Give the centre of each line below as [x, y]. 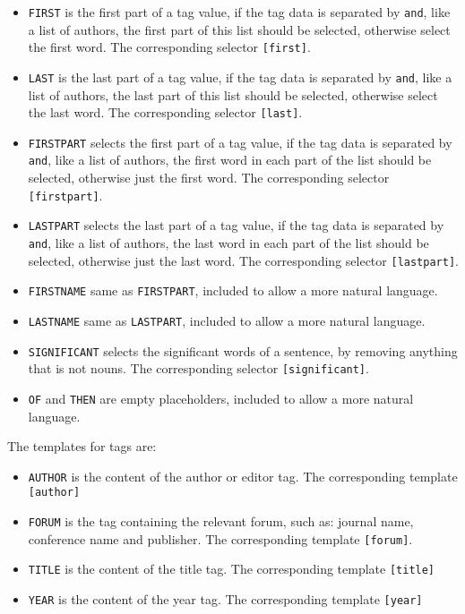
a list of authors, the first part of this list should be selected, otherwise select [239, 29]
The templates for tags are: [82, 446]
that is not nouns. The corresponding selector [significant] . [198, 368]
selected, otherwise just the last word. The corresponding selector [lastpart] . [243, 260]
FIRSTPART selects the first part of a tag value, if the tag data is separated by [240, 142]
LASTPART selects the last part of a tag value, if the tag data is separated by [236, 225]
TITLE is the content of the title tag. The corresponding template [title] [232, 569]
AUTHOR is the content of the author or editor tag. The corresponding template [243, 476]
